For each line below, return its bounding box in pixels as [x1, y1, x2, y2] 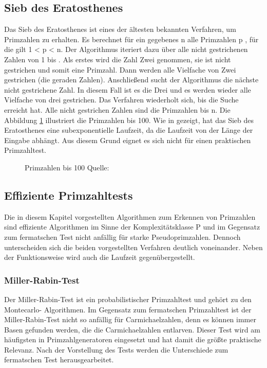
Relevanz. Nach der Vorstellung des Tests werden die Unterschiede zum [4, 344, 228, 355]
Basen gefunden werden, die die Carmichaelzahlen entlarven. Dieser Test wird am [4, 324, 260, 335]
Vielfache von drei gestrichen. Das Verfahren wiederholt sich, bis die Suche [4, 94, 239, 105]
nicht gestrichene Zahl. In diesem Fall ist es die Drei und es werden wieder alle [4, 84, 251, 95]
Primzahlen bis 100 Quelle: [25, 162, 109, 172]
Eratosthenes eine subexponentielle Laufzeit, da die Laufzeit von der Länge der [4, 125, 253, 135]
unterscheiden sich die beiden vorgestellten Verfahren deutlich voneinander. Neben [4, 241, 263, 252]
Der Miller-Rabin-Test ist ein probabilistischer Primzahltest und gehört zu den [4, 293, 252, 304]
